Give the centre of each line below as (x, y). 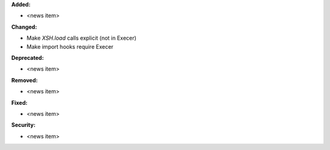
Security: (24, 125)
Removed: (24, 80)
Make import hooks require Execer (70, 46)
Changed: (24, 27)
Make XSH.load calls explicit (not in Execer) (82, 38)
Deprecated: (28, 57)
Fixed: (19, 102)
